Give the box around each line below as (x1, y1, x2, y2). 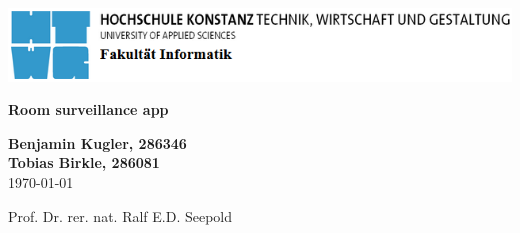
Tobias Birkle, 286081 (8, 152, 160, 173)
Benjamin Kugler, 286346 (8, 132, 187, 153)
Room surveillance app (8, 99, 169, 120)
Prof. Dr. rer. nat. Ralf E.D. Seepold (8, 205, 233, 226)
